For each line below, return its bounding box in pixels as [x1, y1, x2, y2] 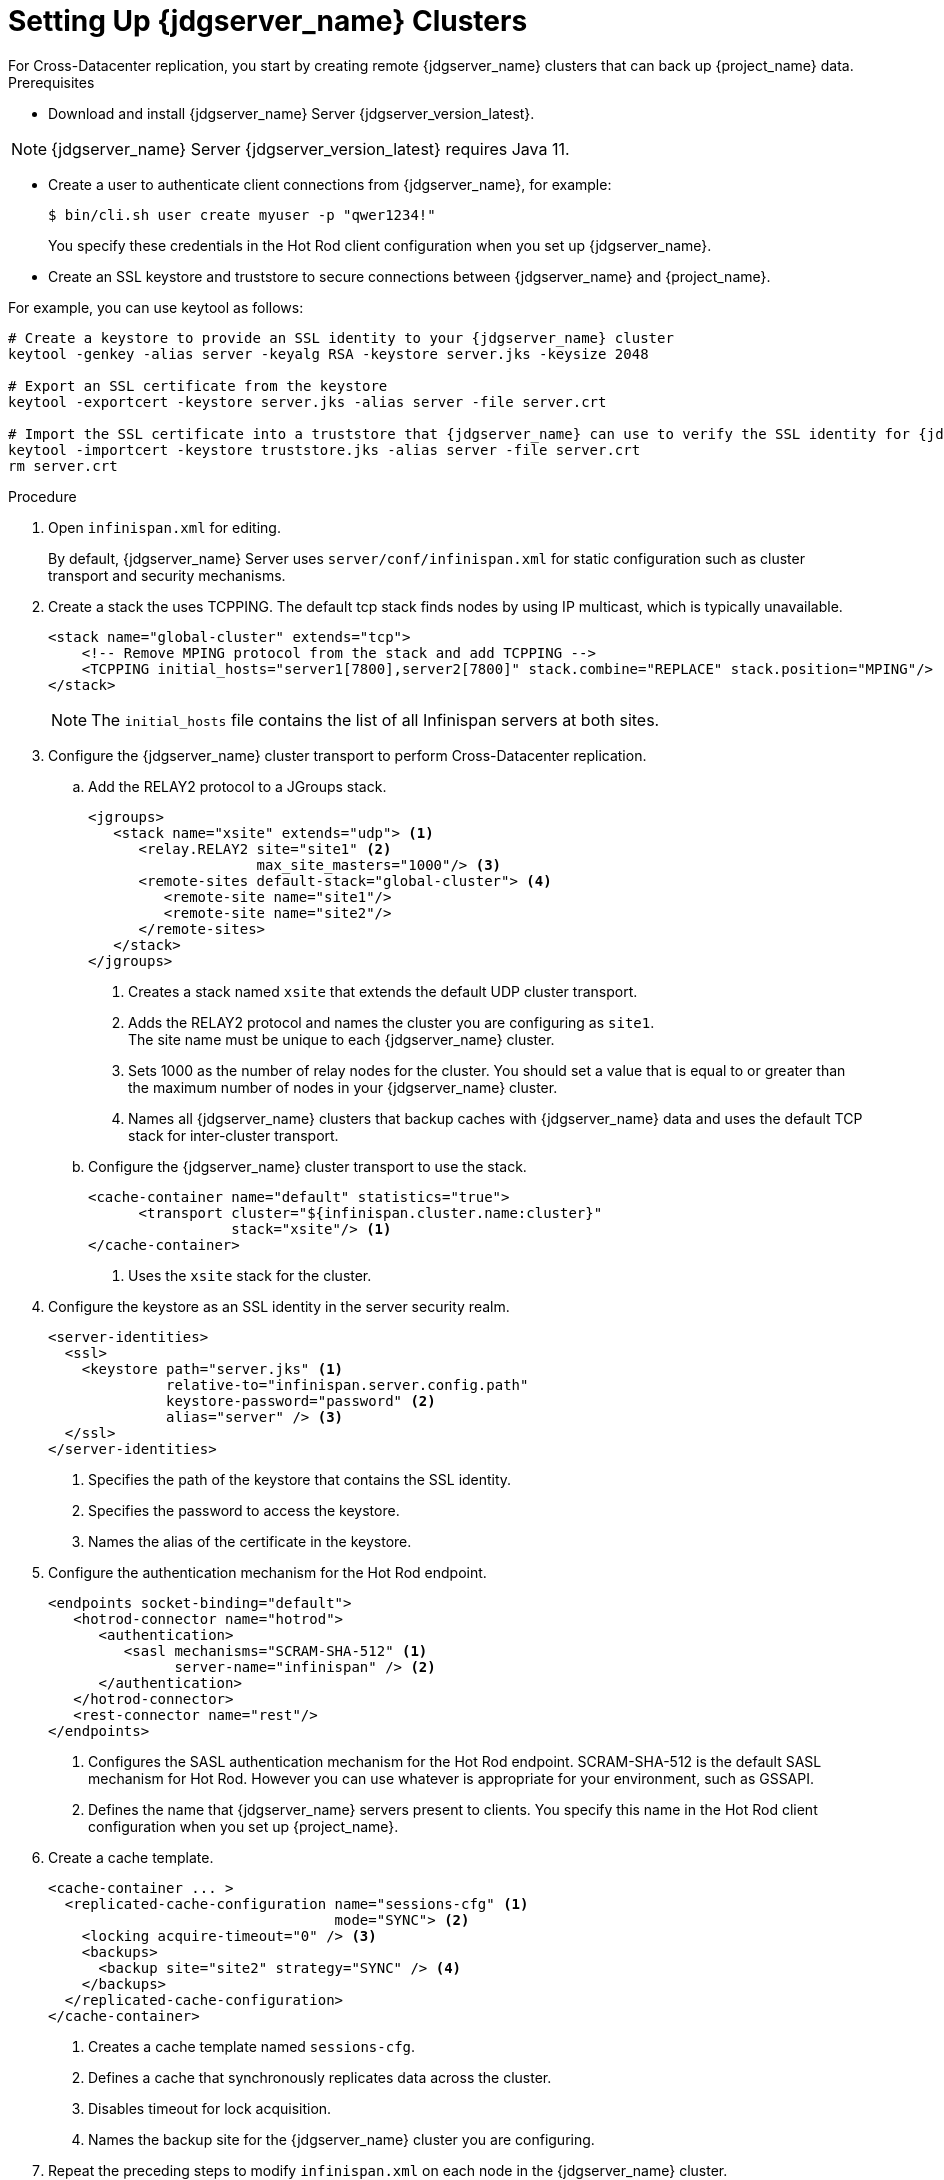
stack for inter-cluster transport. [128, 1126, 339, 1144]
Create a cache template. [48, 1848, 214, 1866]
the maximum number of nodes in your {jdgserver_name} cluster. [128, 1078, 558, 1096]
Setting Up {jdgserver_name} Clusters [8, 4, 528, 38]
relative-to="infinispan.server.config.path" [166, 1376, 529, 1393]
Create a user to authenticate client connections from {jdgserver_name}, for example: [48, 175, 612, 193]
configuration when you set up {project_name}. [88, 1817, 399, 1835]
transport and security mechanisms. [48, 566, 286, 584]
